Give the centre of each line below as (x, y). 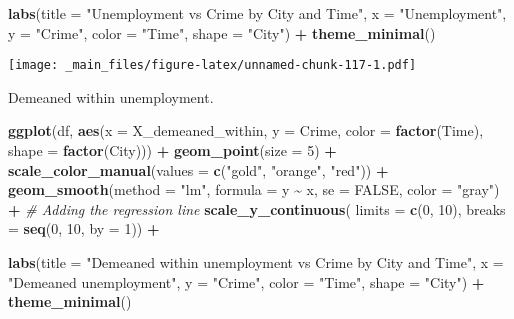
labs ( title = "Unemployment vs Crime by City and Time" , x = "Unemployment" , (257, 13)
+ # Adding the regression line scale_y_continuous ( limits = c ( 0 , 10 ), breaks (257, 208)
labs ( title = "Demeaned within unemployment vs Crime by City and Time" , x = (256, 262)
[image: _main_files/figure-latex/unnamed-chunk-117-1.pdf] (212, 65)
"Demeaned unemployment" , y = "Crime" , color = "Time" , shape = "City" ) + (246, 281)
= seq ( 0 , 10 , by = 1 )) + (84, 228)
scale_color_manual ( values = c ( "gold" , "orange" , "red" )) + (198, 169)
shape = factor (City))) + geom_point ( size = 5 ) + (172, 150)
